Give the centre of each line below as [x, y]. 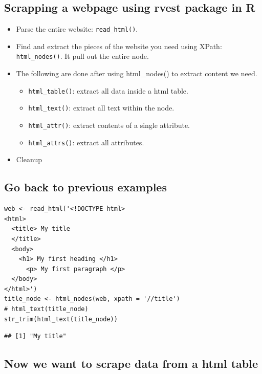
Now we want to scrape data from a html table [131, 364]
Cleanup [29, 159]
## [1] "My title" [35, 336]
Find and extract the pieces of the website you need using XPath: [119, 46]
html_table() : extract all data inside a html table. [108, 90]
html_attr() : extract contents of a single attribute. [109, 125]
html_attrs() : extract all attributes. [86, 142]
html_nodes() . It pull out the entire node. [82, 56]
